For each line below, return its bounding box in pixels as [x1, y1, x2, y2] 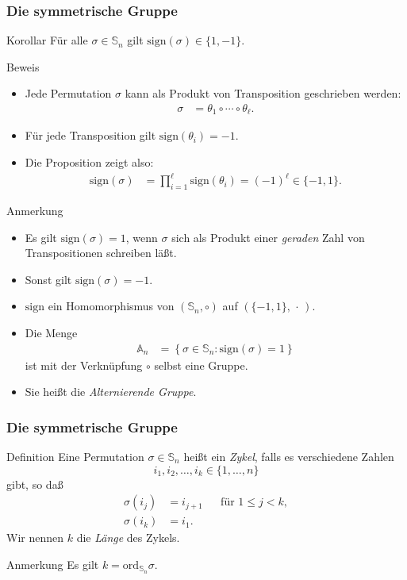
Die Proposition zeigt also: [25, 154, 154, 171]
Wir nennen [6, 529, 64, 546]
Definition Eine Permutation [6, 448, 144, 464]
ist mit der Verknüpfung [25, 356, 143, 373]
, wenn [125, 229, 158, 245]
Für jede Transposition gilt [25, 127, 156, 144]
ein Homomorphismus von [48, 298, 175, 314]
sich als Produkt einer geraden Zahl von [171, 229, 365, 245]
